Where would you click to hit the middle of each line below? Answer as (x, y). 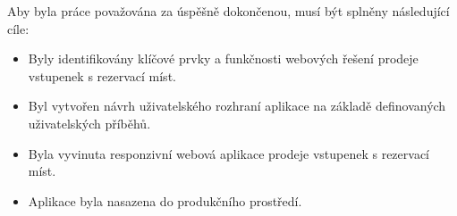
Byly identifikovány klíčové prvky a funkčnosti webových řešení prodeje (223, 58)
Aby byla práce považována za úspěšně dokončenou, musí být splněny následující (228, 11)
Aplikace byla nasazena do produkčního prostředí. (165, 200)
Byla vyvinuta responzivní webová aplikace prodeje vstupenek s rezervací (228, 153)
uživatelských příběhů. (89, 123)
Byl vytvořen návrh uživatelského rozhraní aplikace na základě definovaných (237, 106)
